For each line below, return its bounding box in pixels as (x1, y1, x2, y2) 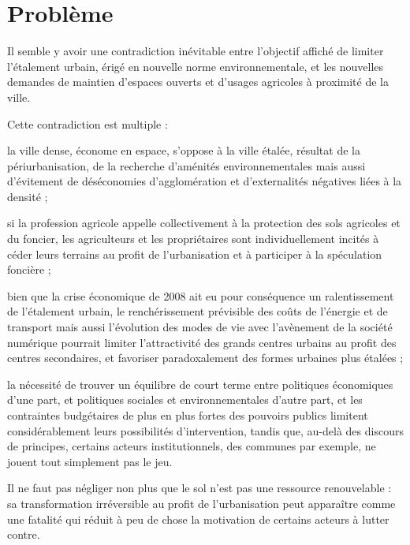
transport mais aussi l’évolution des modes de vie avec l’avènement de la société (7, 319, 393, 335)
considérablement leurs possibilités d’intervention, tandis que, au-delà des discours (7, 422, 404, 439)
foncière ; (7, 261, 51, 278)
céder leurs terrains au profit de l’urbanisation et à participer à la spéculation (7, 245, 382, 262)
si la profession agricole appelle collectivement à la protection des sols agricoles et (7, 215, 401, 231)
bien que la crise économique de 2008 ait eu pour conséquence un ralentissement (7, 287, 394, 304)
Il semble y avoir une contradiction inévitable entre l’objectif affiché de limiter (7, 43, 384, 59)
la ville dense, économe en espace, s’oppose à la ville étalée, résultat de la (7, 142, 360, 159)
